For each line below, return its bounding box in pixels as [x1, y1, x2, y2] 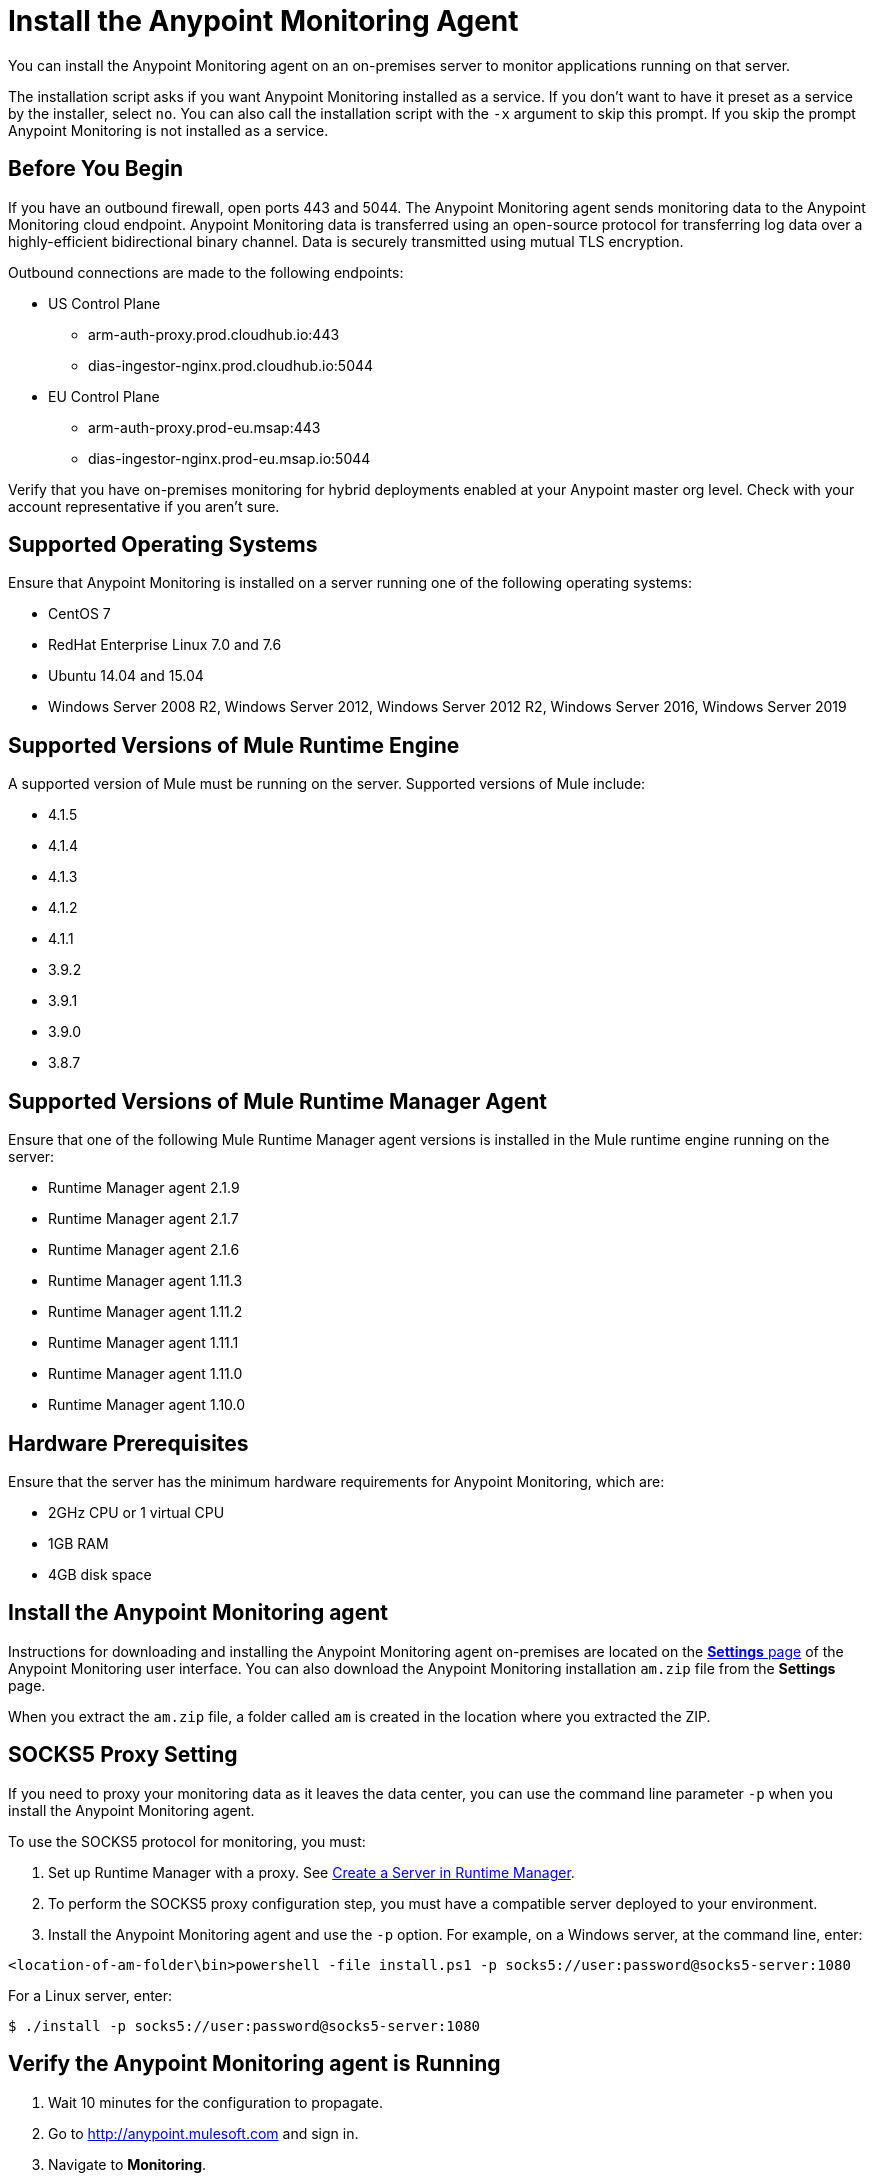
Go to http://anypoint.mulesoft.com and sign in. [48, 2124, 359, 2142]
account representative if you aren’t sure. [8, 497, 280, 515]
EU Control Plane [48, 387, 160, 405]
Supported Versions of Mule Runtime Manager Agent [8, 1088, 547, 1114]
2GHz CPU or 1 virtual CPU [48, 1503, 225, 1521]
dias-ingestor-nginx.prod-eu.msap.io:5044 [88, 449, 371, 467]
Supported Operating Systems [8, 532, 318, 558]
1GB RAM [48, 1534, 109, 1552]
